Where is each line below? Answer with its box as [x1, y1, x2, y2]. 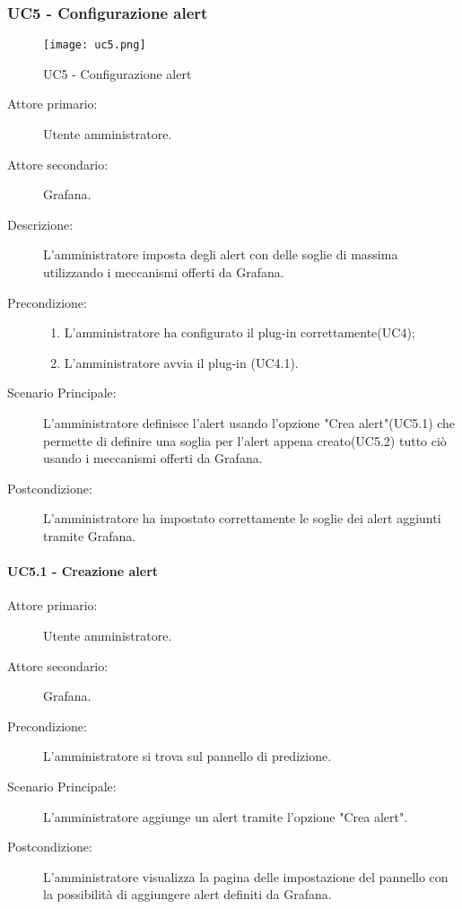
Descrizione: [7, 214, 74, 233]
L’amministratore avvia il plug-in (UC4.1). [64, 353, 299, 371]
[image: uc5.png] [43, 39, 146, 52]
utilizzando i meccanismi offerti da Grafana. [43, 263, 284, 282]
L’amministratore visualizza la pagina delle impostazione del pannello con [43, 867, 449, 886]
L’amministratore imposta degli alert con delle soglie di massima [43, 245, 398, 264]
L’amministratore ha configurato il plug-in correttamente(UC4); [64, 323, 415, 342]
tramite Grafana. [43, 526, 136, 545]
